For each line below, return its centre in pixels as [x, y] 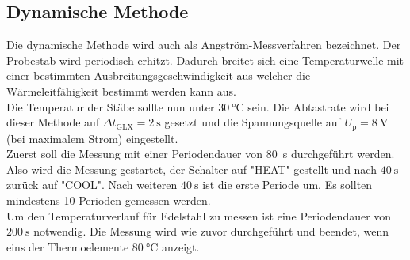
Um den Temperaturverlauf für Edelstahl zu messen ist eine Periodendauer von [199, 215]
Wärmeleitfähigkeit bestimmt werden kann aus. [121, 90]
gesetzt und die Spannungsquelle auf [253, 122]
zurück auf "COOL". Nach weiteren [92, 185]
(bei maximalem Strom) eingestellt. [92, 138]
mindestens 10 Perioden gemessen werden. [109, 200]
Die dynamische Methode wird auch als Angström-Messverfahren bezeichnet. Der [204, 45]
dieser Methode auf [53, 122]
